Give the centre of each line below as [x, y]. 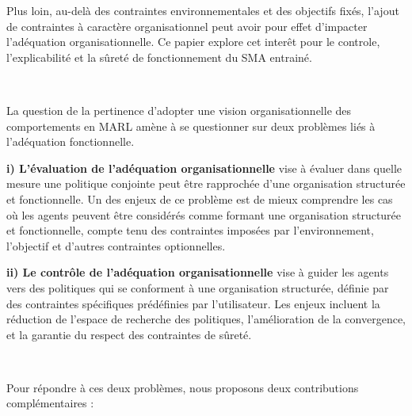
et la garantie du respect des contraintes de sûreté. [129, 334]
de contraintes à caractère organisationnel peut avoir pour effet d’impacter [187, 26]
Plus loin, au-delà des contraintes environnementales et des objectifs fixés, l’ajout [203, 10]
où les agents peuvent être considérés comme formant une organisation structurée [204, 214]
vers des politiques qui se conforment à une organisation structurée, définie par [198, 287]
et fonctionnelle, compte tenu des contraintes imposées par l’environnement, [190, 230]
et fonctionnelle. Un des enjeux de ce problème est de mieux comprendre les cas [200, 198]
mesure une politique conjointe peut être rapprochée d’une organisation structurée [206, 183]
